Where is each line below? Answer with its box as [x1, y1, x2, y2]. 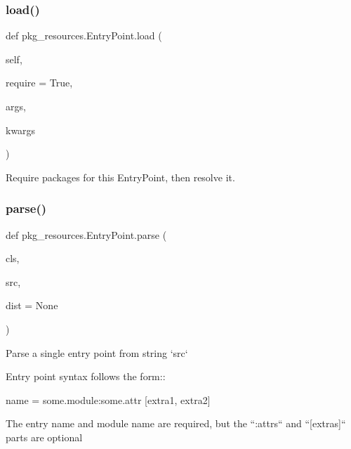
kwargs [6, 122, 36, 137]
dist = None [6, 298, 58, 313]
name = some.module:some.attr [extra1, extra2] [6, 392, 211, 407]
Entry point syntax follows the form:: [6, 369, 166, 384]
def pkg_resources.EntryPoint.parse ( [6, 227, 167, 242]
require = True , [6, 75, 73, 90]
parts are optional [6, 429, 83, 444]
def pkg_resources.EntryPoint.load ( [6, 28, 162, 43]
